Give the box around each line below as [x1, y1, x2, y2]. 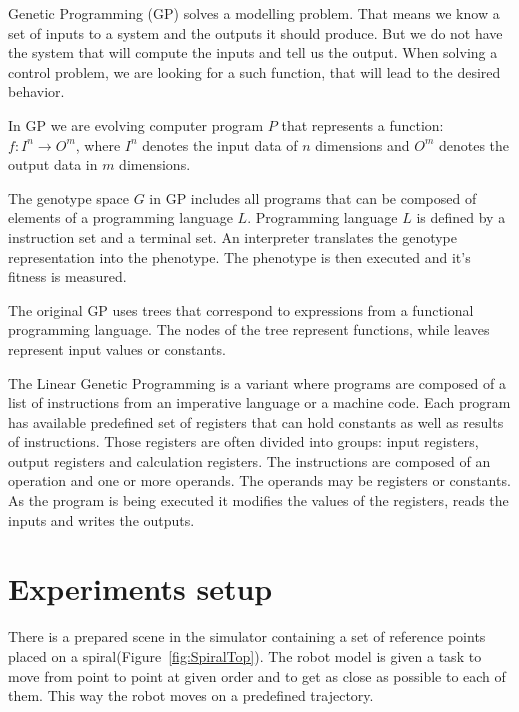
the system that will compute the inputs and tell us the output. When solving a [8, 42, 498, 63]
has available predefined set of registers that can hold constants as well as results [8, 411, 504, 432]
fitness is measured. [8, 266, 127, 287]
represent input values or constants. [8, 338, 226, 359]
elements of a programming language [8, 207, 233, 228]
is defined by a [416, 207, 506, 228]
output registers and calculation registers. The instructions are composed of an [8, 450, 491, 471]
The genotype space [8, 187, 130, 208]
